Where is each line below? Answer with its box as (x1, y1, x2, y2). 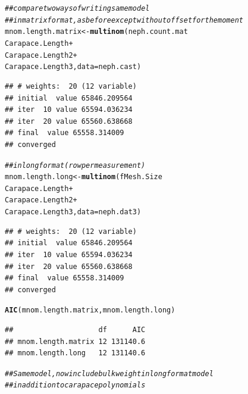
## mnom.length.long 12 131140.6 (5, 349, 146, 358)
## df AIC (5, 326, 146, 334)
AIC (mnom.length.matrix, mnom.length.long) (5, 306, 175, 315)
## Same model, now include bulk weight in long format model (5, 369, 214, 378)
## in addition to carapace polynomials (5, 381, 146, 390)
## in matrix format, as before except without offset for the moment (5, 15, 243, 24)
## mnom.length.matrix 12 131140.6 (5, 337, 146, 346)
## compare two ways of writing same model (5, 4, 150, 12)
